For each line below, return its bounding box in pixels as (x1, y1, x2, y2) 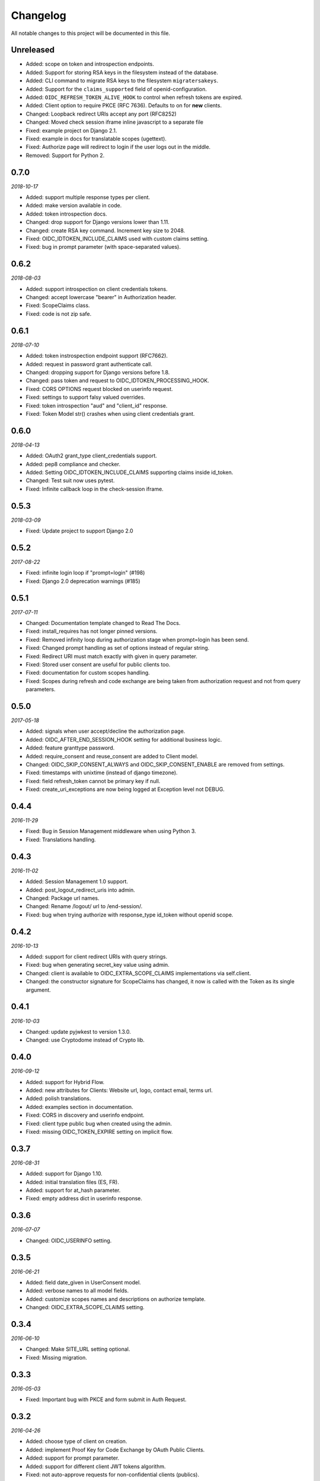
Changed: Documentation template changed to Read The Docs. (25, 620, 181, 627)
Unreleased (11, 45, 55, 55)
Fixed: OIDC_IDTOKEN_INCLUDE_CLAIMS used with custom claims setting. (25, 235, 209, 242)
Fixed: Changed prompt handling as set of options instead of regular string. (25, 645, 210, 652)
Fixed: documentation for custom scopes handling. (25, 669, 151, 677)
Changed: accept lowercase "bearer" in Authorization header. (25, 294, 177, 301)
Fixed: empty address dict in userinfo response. (25, 1195, 142, 1202)
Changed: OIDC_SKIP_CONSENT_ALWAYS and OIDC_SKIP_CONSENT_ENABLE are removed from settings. (25, 761, 284, 768)
